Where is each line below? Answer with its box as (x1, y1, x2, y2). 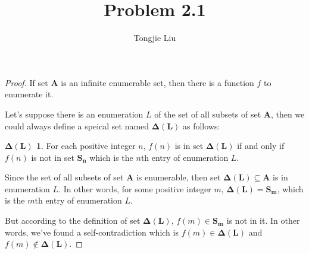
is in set (174, 139, 204, 152)
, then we (270, 107, 305, 120)
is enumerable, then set (136, 171, 221, 183)
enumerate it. (5, 88, 54, 100)
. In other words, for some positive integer (58, 182, 211, 195)
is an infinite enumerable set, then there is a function (61, 76, 254, 88)
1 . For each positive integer (36, 139, 136, 152)
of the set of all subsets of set (154, 107, 261, 120)
